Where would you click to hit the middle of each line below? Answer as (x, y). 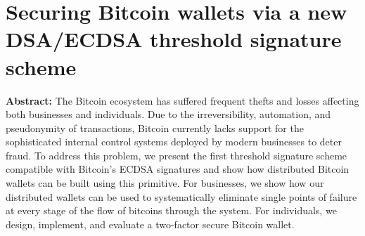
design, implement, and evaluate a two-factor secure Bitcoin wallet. (150, 224)
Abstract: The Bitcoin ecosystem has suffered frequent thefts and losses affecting (182, 100)
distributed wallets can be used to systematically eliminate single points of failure (181, 196)
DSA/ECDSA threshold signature (174, 39)
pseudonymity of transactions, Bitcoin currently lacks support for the (155, 127)
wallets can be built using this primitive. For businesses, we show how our (165, 183)
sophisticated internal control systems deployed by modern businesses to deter (174, 142)
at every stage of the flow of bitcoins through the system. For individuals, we (171, 210)
